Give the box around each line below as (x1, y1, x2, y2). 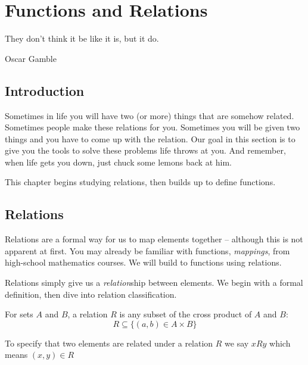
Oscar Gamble (5, 52, 57, 64)
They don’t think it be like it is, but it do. (5, 32, 159, 45)
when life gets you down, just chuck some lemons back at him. (5, 155, 232, 168)
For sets (5, 308, 33, 320)
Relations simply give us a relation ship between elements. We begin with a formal (5, 276, 303, 289)
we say (225, 336, 249, 349)
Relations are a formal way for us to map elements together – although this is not (5, 233, 303, 245)
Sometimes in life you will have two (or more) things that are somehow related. (5, 109, 294, 121)
